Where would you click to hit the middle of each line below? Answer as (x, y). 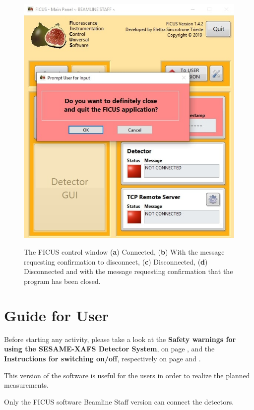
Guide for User (56, 315)
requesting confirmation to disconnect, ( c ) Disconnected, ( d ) (116, 261)
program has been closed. (62, 281)
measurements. (27, 385)
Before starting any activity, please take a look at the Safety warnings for (120, 339)
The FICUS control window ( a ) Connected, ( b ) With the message (124, 252)
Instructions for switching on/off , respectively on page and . (102, 358)
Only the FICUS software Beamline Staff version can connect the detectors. (119, 401)
